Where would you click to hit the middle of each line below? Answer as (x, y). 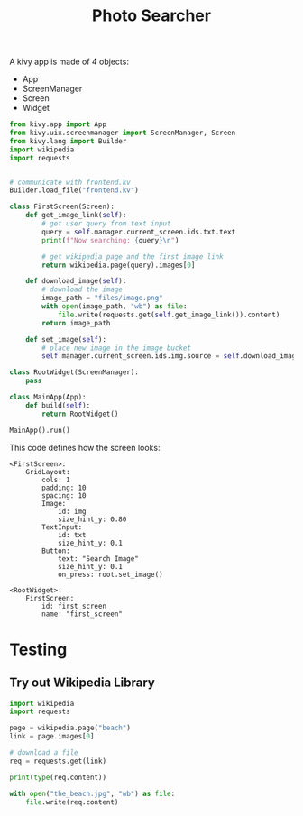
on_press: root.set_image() (110, 574)
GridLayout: (48, 472)
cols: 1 (56, 480)
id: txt (72, 535)
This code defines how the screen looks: (85, 447)
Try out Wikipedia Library (82, 683)
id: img (72, 511)
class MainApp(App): (48, 398)
